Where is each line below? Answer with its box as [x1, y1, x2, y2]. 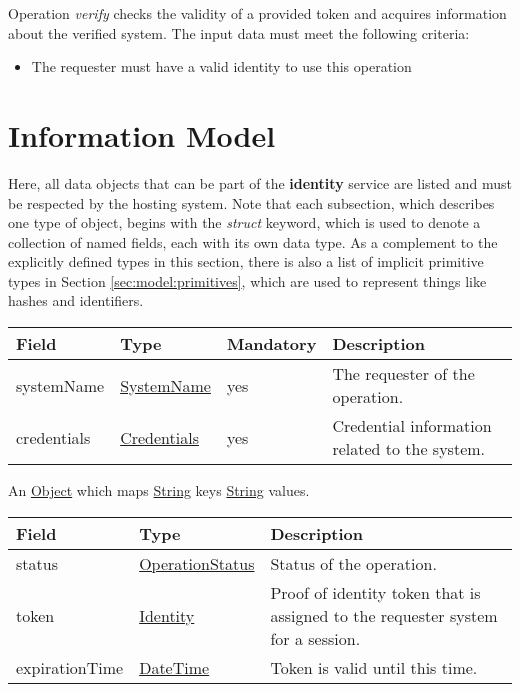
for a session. [270, 626, 361, 650]
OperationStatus [139, 551, 255, 575]
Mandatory [226, 332, 317, 356]
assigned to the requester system [270, 603, 498, 627]
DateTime [139, 655, 210, 679]
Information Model [8, 114, 276, 155]
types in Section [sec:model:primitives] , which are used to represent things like [8, 270, 487, 291]
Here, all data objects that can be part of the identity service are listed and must [8, 172, 512, 193]
